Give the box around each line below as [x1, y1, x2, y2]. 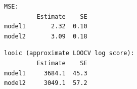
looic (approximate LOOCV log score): [4, 50, 134, 57]
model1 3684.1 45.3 [4, 69, 87, 77]
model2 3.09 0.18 [4, 32, 87, 40]
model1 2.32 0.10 [4, 23, 87, 30]
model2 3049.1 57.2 [4, 79, 87, 87]
